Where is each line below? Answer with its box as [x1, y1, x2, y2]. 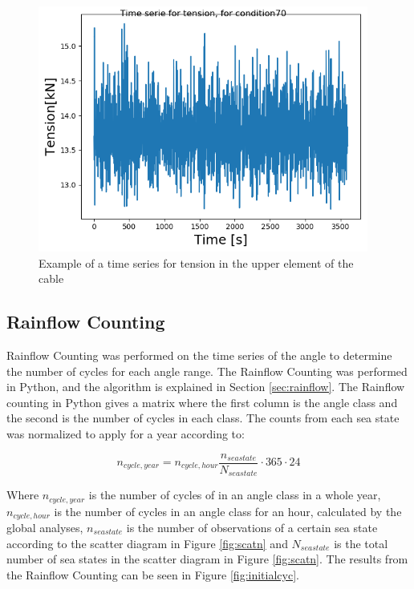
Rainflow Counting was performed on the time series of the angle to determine [6, 346, 392, 363]
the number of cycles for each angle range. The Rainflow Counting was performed [6, 362, 408, 379]
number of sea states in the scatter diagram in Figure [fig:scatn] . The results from [6, 551, 408, 567]
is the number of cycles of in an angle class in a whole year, [88, 486, 381, 503]
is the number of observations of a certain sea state [126, 518, 378, 535]
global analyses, [6, 518, 83, 535]
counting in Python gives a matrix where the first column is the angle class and [6, 393, 398, 410]
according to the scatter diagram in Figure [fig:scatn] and [6, 535, 288, 551]
